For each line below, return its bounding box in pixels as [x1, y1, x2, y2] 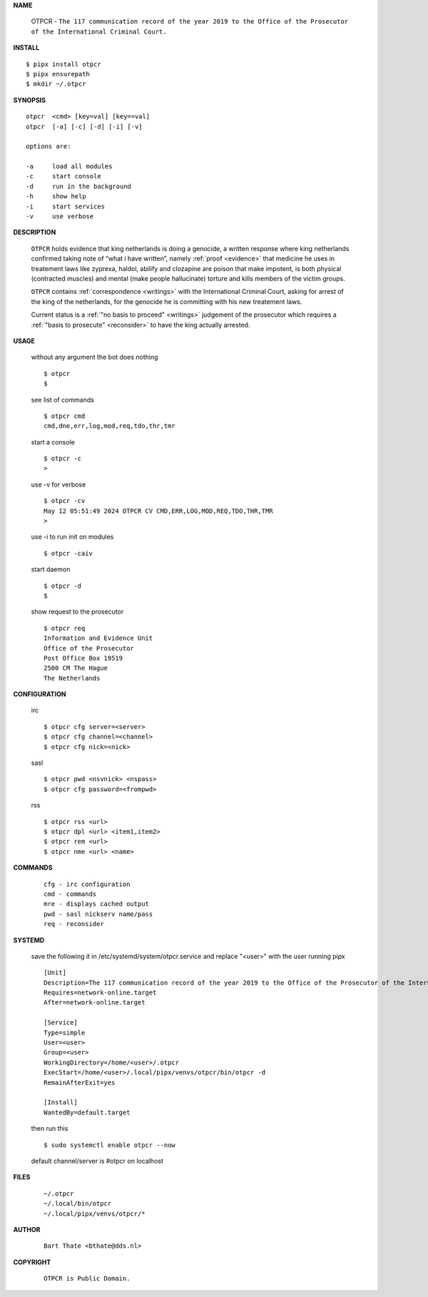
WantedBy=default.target [44, 1108, 131, 1117]
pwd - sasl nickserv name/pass [44, 910, 153, 918]
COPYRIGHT [13, 1258, 51, 1266]
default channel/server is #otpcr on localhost [31, 1156, 163, 1165]
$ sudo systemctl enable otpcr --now [44, 1141, 176, 1149]
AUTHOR [13, 1225, 41, 1234]
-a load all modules [26, 163, 113, 171]
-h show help [26, 193, 86, 200]
